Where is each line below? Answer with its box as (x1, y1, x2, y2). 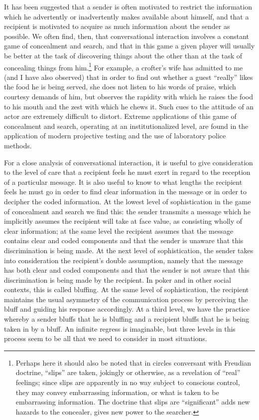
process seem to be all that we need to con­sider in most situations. (4, 333, 207, 344)
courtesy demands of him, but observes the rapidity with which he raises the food (4, 91, 253, 101)
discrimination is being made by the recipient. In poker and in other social (4, 274, 231, 285)
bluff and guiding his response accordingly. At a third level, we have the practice (4, 304, 250, 314)
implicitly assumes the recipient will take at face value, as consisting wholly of (4, 216, 243, 226)
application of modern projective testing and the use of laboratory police (4, 130, 226, 141)
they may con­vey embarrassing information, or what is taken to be (15, 387, 219, 397)
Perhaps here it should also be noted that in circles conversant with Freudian (15, 357, 252, 368)
